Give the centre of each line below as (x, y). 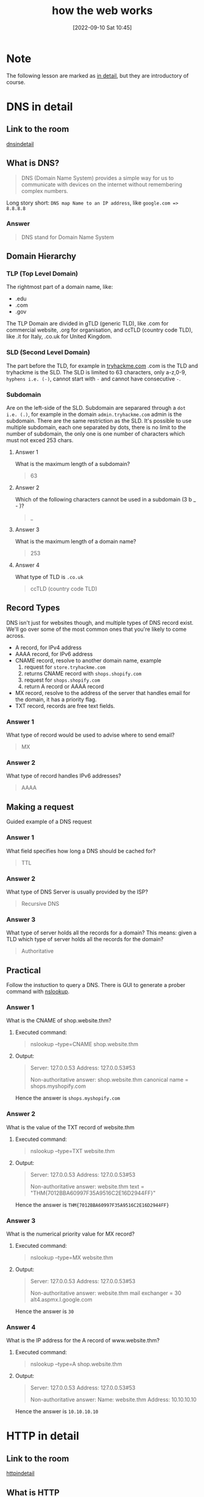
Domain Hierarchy (41, 256)
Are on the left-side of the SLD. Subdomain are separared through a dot (96, 408)
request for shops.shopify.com (62, 680)
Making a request (40, 807)
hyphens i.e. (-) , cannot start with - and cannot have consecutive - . (93, 379)
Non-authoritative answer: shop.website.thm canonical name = (109, 1080)
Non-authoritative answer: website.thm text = (87, 1186)
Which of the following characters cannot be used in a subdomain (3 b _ (105, 500)
